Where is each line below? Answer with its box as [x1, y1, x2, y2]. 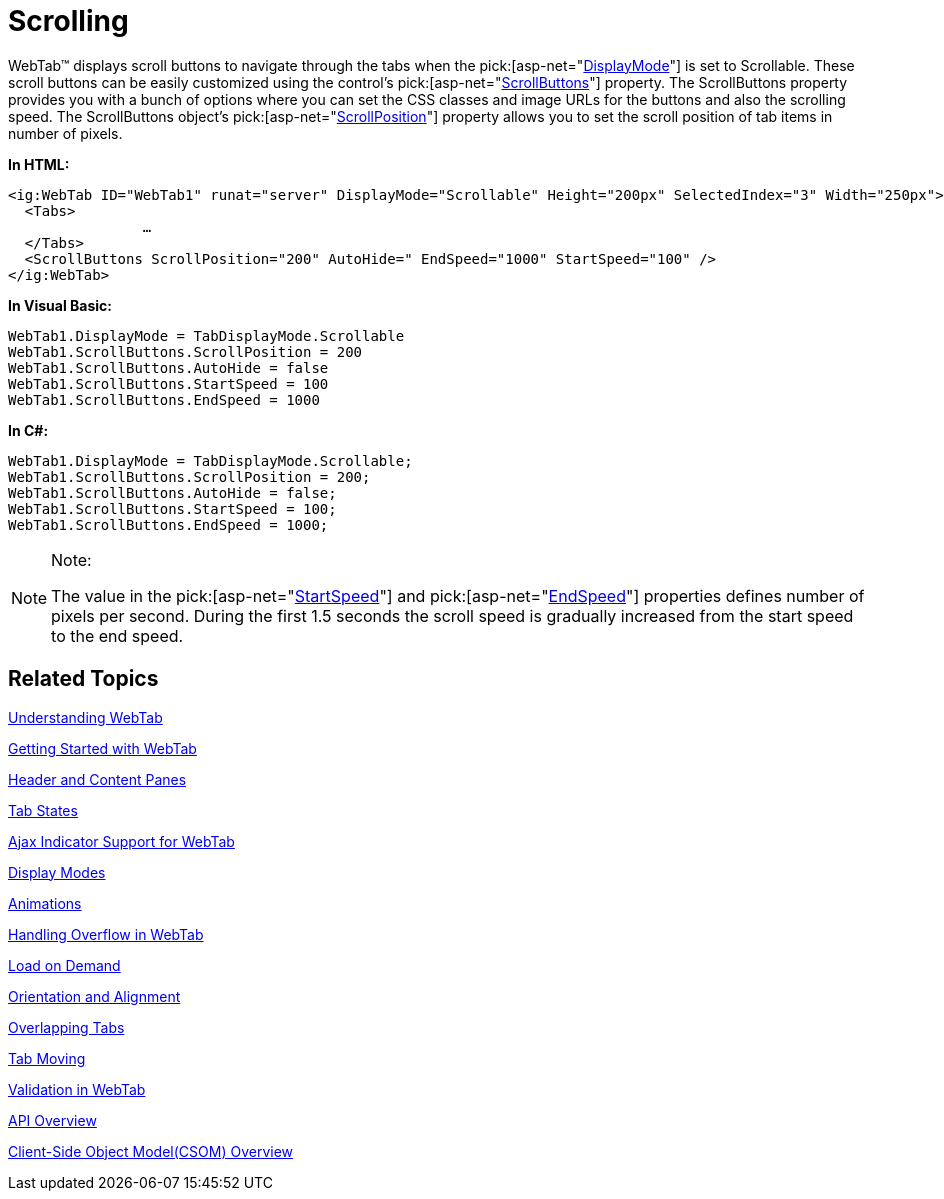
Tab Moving [8, 1049, 86, 1067]
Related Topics [8, 666, 159, 692]
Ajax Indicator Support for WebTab [8, 832, 235, 850]
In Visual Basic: [8, 296, 112, 314]
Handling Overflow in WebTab [8, 925, 204, 943]
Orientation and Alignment [8, 987, 181, 1005]
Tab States [8, 801, 78, 819]
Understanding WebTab [8, 708, 163, 726]
